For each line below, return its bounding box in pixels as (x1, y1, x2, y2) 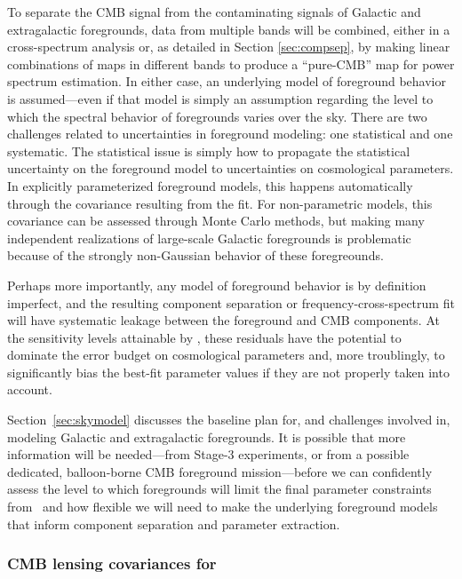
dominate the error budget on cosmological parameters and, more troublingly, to (7, 345, 445, 364)
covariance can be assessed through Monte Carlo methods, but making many (7, 211, 425, 230)
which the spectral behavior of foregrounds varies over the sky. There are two (7, 107, 427, 125)
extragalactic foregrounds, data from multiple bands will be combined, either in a (7, 20, 450, 38)
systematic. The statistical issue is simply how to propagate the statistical (7, 141, 410, 160)
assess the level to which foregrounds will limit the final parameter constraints (7, 480, 432, 498)
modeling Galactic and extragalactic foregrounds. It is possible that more (7, 427, 406, 446)
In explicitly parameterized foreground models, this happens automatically (7, 176, 413, 194)
